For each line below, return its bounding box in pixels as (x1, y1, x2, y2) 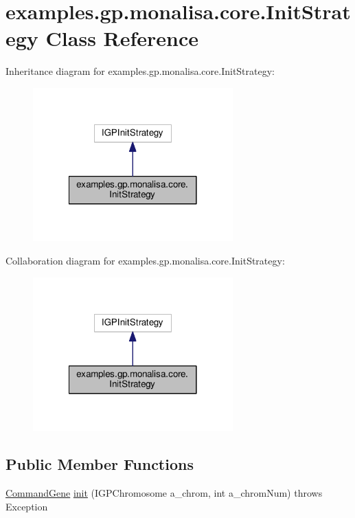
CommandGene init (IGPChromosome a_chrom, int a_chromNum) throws (5, 486, 323, 500)
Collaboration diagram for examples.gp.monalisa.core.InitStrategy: (5, 254, 285, 268)
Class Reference (45, 24, 199, 52)
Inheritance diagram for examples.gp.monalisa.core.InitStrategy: (5, 64, 275, 78)
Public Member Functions (5, 453, 194, 475)
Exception (5, 499, 48, 513)
